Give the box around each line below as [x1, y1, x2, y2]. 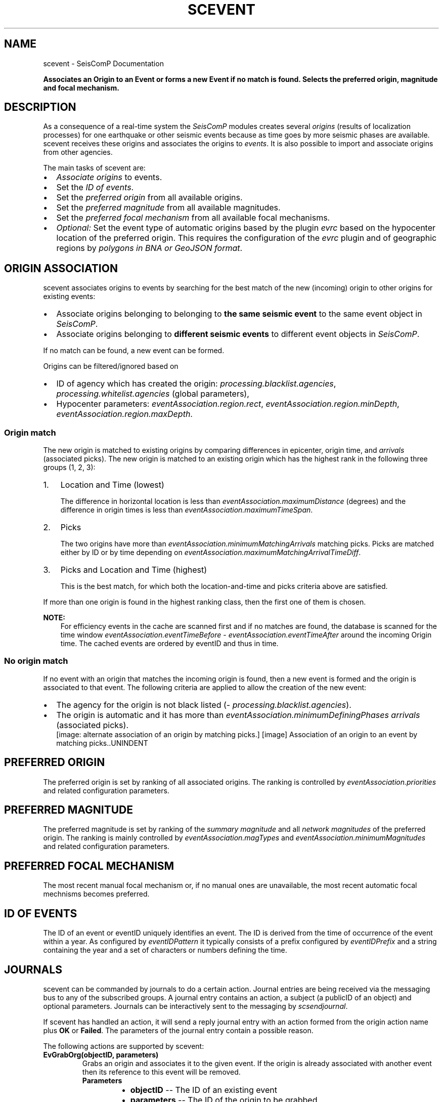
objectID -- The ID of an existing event [130, 1085, 278, 1095]
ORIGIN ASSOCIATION [4, 262, 118, 275]
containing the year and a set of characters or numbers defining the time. [43, 946, 287, 955]
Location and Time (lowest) [60, 480, 164, 490]
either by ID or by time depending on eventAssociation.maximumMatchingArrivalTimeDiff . [60, 548, 361, 557]
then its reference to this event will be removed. [82, 1068, 241, 1076]
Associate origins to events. [56, 172, 162, 183]
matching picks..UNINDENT [56, 738, 148, 747]
